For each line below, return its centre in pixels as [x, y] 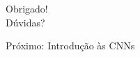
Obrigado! [27, 9]
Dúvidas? [25, 22]
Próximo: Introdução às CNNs [70, 46]
